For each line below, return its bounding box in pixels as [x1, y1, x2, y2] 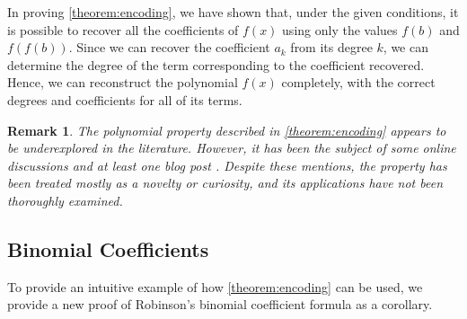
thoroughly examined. [7, 191, 123, 209]
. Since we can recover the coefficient [68, 38, 270, 57]
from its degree [290, 38, 373, 57]
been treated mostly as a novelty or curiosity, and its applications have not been [7, 173, 444, 192]
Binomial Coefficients [7, 235, 209, 262]
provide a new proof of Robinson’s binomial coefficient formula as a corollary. [7, 295, 433, 314]
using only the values [282, 20, 398, 39]
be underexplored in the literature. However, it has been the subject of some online [7, 138, 456, 157]
